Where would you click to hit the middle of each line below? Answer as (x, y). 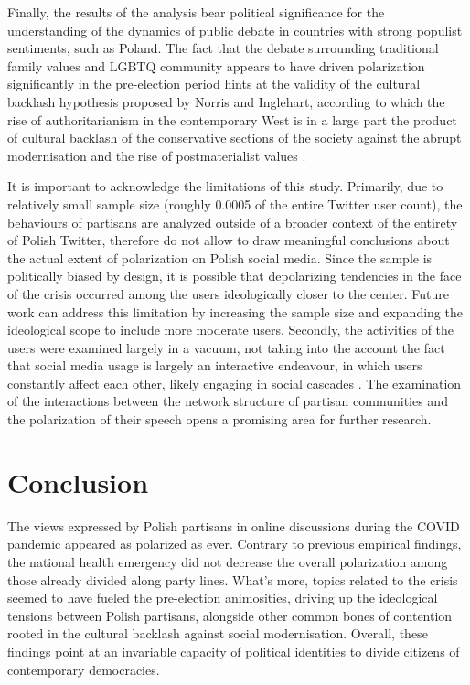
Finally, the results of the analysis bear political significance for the (196, 12)
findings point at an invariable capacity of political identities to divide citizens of (234, 651)
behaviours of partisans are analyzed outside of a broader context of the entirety (233, 222)
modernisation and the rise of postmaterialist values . (157, 155)
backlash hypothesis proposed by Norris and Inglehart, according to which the (226, 101)
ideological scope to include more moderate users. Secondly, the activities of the (231, 330)
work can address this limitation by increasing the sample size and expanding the (235, 311)
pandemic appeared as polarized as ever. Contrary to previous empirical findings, (235, 544)
